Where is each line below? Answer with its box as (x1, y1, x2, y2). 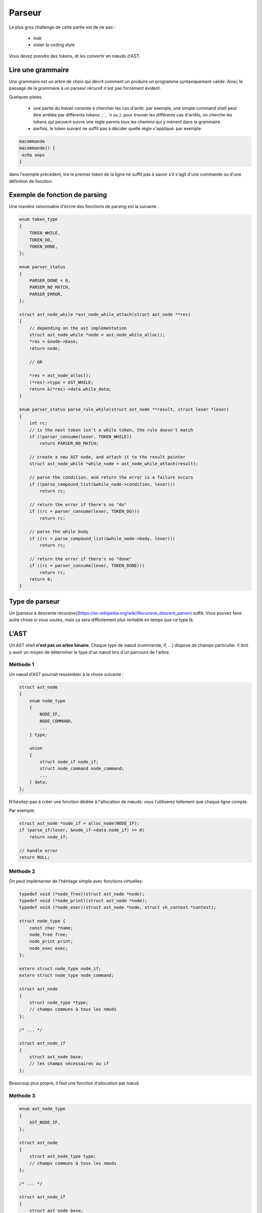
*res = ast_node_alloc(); (29, 373, 91, 378)
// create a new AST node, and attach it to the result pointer (29, 454, 186, 460)
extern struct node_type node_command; (19, 973, 114, 978)
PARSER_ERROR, (29, 291, 63, 297)
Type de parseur (9, 597, 60, 606)
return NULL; (19, 854, 50, 860)
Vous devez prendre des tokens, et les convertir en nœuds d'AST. (9, 53, 141, 59)
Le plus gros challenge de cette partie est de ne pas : (9, 24, 116, 30)
